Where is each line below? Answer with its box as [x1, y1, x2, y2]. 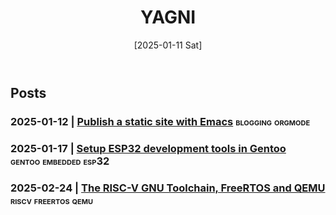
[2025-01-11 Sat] [133, 39, 203, 51]
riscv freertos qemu [10, 193, 94, 207]
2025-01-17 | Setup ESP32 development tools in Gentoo [10, 141, 287, 155]
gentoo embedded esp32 [10, 154, 110, 168]
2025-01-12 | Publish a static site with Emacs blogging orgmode [10, 114, 311, 128]
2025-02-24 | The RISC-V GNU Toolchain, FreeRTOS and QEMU [10, 181, 326, 195]
